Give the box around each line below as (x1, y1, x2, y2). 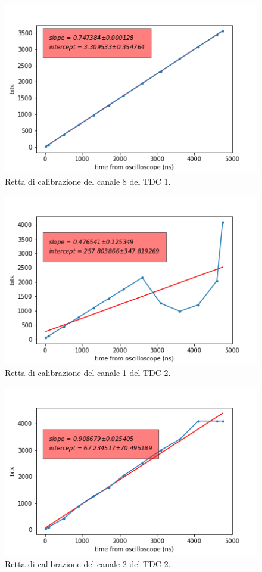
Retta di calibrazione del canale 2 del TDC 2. (5, 557, 171, 570)
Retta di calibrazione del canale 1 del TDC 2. (5, 366, 171, 379)
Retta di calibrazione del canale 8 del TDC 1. (5, 175, 171, 188)
